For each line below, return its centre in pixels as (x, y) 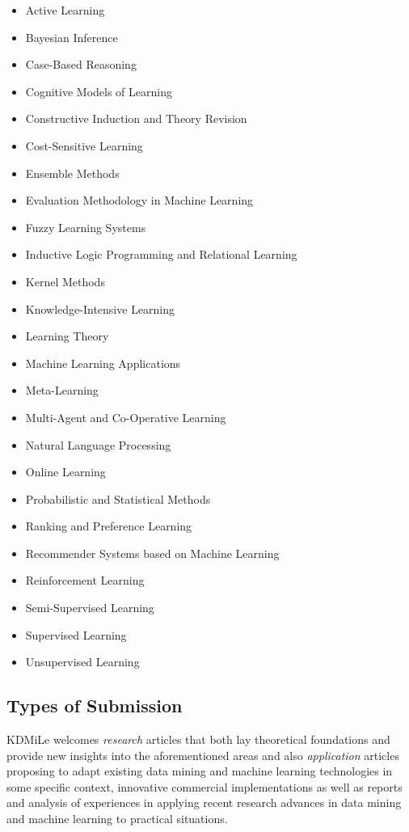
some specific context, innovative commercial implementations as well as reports (204, 786)
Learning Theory (67, 336)
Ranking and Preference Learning (109, 526)
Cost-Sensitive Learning (84, 145)
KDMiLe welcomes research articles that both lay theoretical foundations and (198, 739)
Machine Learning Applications (103, 363)
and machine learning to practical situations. (117, 819)
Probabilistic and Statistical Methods (118, 498)
